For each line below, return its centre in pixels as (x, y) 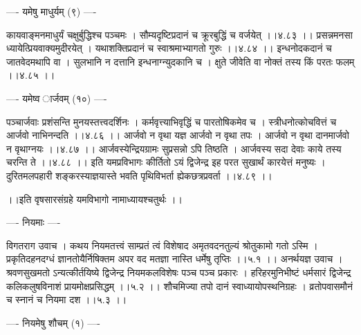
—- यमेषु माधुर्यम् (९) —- (52, 11)
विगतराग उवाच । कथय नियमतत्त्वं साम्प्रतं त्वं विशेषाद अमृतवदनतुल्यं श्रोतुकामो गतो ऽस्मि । (162, 245)
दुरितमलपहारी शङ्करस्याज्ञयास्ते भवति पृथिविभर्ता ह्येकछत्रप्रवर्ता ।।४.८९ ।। (139, 175)
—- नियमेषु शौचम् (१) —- (53, 322)
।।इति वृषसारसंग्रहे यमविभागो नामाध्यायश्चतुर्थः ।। (94, 199)
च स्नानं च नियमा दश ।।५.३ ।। (67, 299)
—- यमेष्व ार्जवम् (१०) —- (57, 98)
